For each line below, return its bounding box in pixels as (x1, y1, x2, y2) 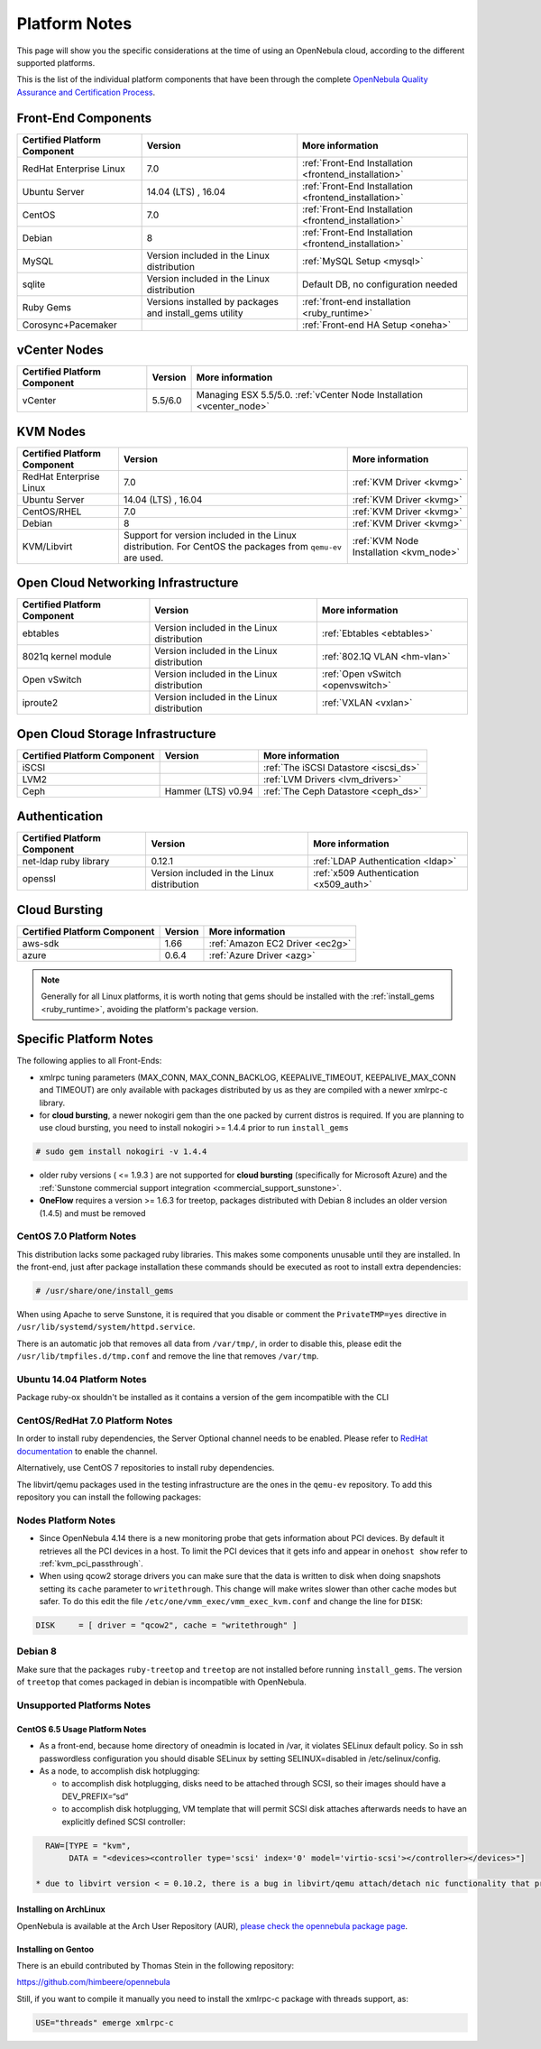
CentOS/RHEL (22, 505, 82, 518)
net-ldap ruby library (22, 855, 110, 868)
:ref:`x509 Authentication (312, 867, 419, 880)
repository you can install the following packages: (16, 1491, 202, 1502)
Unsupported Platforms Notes (16, 1699, 151, 1712)
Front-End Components (16, 110, 152, 125)
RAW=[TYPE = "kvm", (45, 1841, 132, 1851)
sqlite (22, 278, 46, 291)
